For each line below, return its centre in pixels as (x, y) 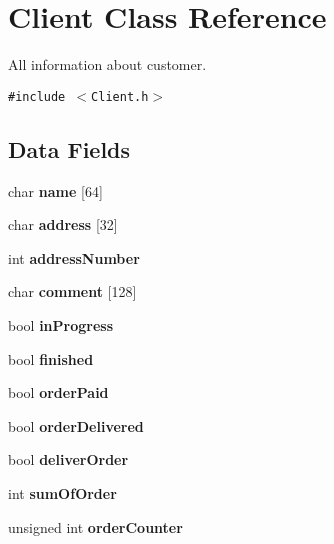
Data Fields (69, 148)
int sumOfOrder (62, 492)
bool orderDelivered (76, 425)
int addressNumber (74, 257)
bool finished (51, 358)
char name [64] (55, 190)
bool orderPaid (58, 392)
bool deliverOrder (68, 459)
